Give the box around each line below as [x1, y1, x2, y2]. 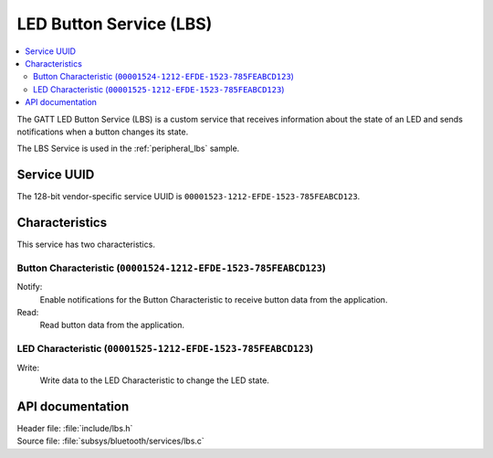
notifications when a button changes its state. [16, 126, 189, 137]
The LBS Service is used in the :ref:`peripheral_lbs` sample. [16, 143, 240, 154]
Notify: [16, 282, 43, 293]
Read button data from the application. [39, 320, 185, 331]
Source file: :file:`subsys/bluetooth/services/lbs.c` [16, 435, 205, 447]
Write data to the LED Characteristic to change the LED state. [39, 375, 269, 386]
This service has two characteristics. [16, 239, 155, 250]
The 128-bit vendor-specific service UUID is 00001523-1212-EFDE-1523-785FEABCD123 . [16, 191, 361, 202]
